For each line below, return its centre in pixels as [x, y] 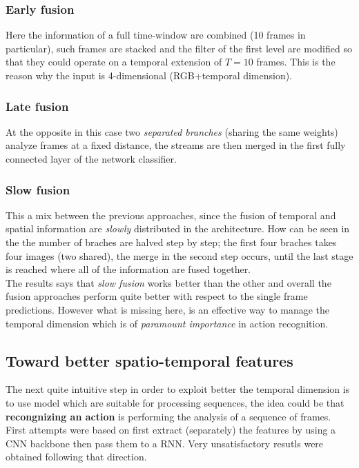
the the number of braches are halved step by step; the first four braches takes [171, 242]
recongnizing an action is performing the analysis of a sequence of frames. [168, 416]
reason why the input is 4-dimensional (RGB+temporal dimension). [149, 75]
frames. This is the [296, 62]
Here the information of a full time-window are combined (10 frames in [156, 35]
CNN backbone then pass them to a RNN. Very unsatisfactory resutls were [165, 443]
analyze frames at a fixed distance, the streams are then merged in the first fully [176, 145]
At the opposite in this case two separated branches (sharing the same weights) [172, 131]
